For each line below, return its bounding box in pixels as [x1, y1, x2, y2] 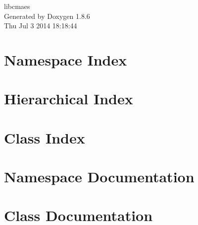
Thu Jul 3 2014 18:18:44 [4, 20, 77, 31]
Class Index [4, 127, 85, 148]
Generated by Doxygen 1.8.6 [4, 10, 90, 21]
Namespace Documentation [4, 166, 195, 187]
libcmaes [4, 1, 30, 11]
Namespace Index [4, 49, 127, 70]
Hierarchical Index [4, 88, 133, 109]
